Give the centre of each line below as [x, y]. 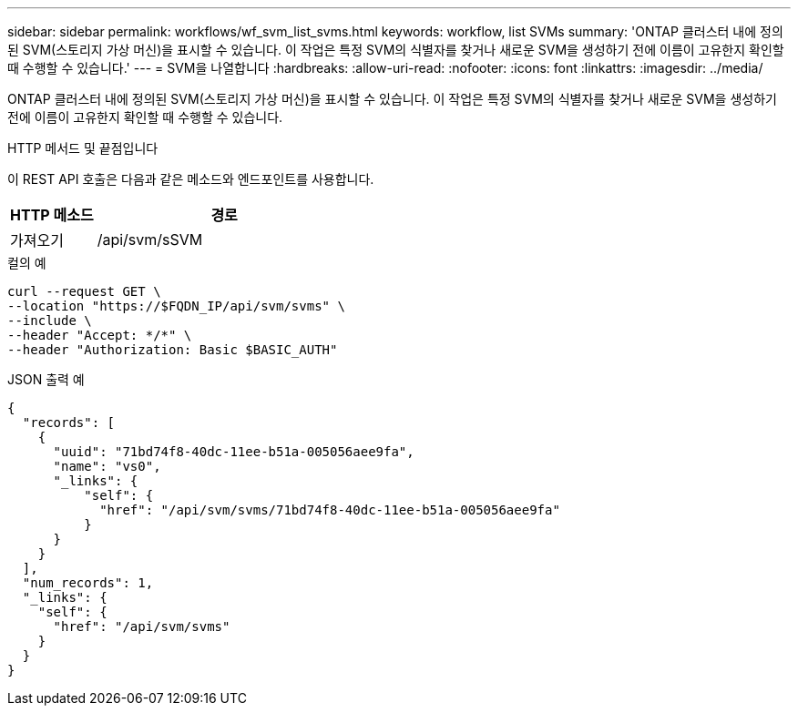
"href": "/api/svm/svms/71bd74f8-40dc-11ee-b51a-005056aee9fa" [330, 510]
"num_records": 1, [88, 583]
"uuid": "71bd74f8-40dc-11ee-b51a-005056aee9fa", [234, 452]
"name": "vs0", [107, 466]
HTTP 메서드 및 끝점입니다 [83, 148]
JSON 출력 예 [46, 379]
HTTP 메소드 [52, 215]
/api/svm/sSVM [150, 239]
